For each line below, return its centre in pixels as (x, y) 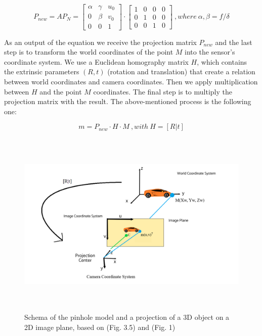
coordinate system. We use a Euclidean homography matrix (96, 61)
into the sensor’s (210, 52)
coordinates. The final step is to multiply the (163, 91)
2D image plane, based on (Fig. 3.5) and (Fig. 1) (100, 327)
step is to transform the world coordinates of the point (89, 52)
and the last (234, 42)
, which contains (222, 61)
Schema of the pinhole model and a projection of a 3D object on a (127, 317)
